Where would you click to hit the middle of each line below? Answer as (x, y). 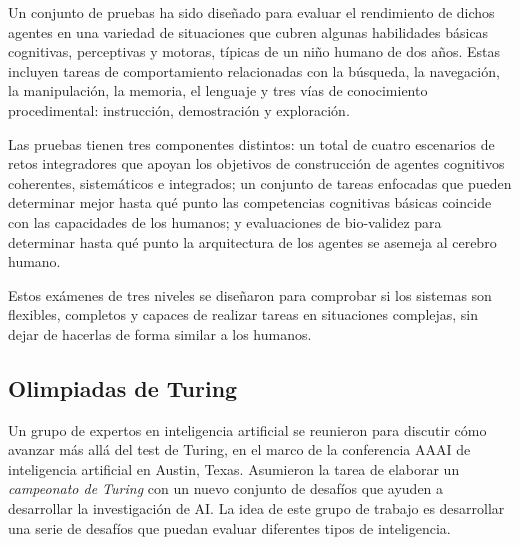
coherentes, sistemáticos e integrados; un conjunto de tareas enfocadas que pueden (260, 182)
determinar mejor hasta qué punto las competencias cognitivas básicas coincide (250, 202)
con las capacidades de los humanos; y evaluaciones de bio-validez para (225, 221)
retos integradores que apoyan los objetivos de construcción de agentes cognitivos (256, 163)
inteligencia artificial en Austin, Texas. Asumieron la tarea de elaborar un (234, 468)
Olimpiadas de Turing (123, 387)
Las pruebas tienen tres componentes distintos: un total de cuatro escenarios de (251, 143)
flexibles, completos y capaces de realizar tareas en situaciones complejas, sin (243, 314)
